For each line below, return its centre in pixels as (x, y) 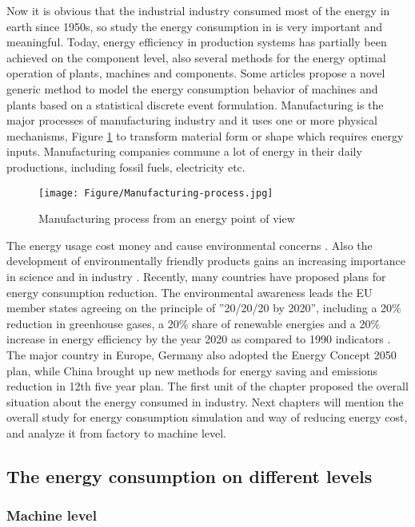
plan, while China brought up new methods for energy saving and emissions (192, 370)
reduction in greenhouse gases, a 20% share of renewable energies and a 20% (194, 323)
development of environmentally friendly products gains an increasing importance (206, 261)
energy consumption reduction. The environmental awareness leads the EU (190, 292)
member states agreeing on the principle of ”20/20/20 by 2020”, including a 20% (204, 308)
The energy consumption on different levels (190, 475)
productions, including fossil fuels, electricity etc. (126, 166)
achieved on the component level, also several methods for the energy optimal (196, 57)
